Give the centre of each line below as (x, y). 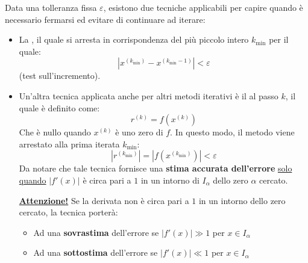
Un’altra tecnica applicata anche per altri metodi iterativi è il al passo (149, 95)
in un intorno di (170, 180)
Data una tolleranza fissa (51, 7)
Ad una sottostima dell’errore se (96, 252)
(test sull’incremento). (60, 76)
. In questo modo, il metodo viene (232, 132)
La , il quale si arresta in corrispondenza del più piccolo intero (134, 39)
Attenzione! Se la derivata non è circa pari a (104, 200)
